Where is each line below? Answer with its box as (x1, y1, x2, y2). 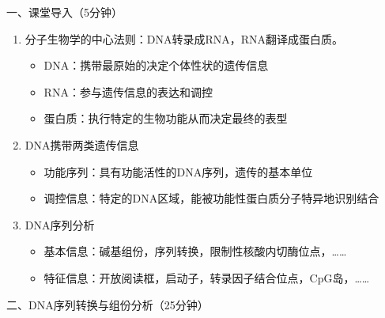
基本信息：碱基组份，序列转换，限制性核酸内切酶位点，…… (43, 243, 347, 259)
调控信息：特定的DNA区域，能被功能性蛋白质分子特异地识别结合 (43, 190, 379, 206)
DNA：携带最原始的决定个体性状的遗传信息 (43, 57, 269, 74)
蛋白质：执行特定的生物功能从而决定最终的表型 (43, 110, 288, 127)
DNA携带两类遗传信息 (25, 136, 139, 153)
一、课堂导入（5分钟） (6, 4, 123, 20)
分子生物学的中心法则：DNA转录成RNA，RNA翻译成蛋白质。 (25, 30, 344, 47)
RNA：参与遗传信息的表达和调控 (43, 83, 213, 100)
